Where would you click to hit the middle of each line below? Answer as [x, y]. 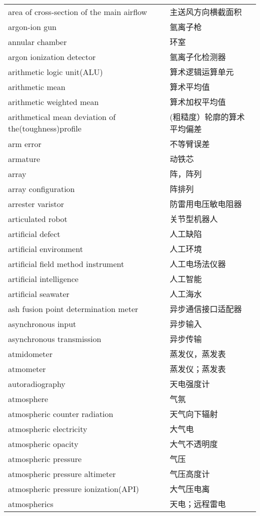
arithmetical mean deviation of [62, 117]
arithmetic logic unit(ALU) [55, 71]
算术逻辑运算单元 [202, 72]
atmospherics [31, 503]
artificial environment [45, 248]
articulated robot [38, 218]
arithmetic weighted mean [53, 101]
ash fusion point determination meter [73, 308]
